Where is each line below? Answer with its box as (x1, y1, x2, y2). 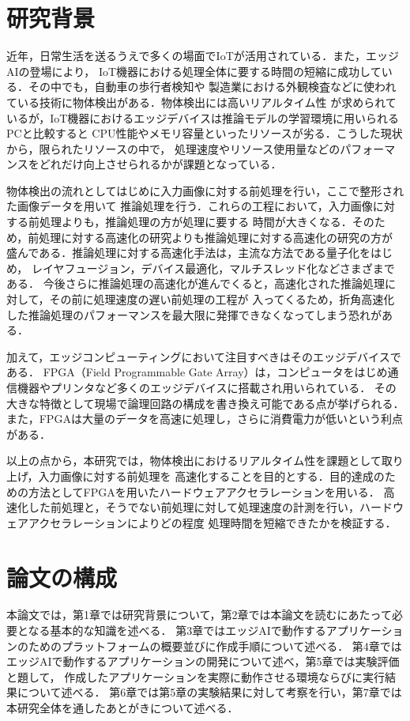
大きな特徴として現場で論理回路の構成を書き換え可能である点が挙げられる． (6, 394, 404, 411)
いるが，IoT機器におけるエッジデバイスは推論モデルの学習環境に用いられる (6, 109, 399, 126)
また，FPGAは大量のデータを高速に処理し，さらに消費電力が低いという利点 (6, 410, 403, 427)
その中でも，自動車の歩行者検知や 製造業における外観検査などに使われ (28, 78, 397, 95)
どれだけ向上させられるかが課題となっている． (39, 156, 282, 172)
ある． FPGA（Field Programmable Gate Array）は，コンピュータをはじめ (6, 364, 388, 380)
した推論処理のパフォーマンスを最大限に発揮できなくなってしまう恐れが (6, 306, 382, 323)
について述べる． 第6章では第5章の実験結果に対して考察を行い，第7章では (17, 684, 402, 700)
